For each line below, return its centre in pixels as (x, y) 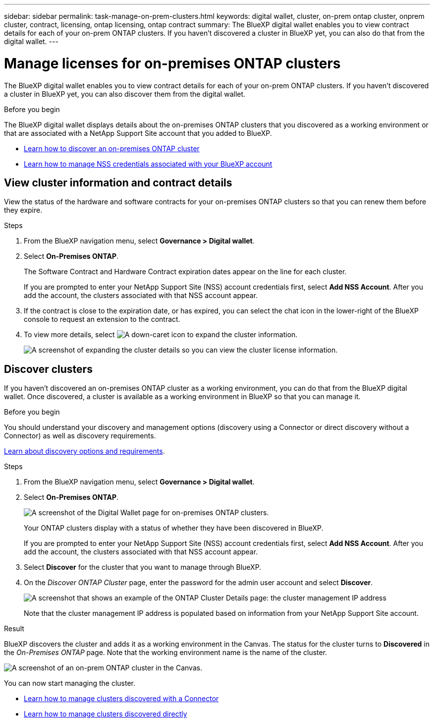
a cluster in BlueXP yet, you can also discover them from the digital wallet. (125, 94)
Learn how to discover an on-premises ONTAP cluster (112, 148)
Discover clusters (48, 369)
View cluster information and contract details (118, 182)
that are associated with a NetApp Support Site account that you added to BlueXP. (138, 133)
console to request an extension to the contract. (102, 319)
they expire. (23, 210)
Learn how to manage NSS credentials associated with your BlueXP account (148, 164)
